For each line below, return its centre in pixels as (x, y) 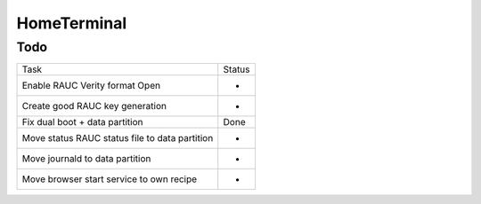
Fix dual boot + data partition (82, 122)
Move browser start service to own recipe (110, 179)
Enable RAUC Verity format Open (91, 86)
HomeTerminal (72, 23)
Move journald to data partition (86, 159)
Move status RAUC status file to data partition (118, 138)
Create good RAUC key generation (94, 106)
